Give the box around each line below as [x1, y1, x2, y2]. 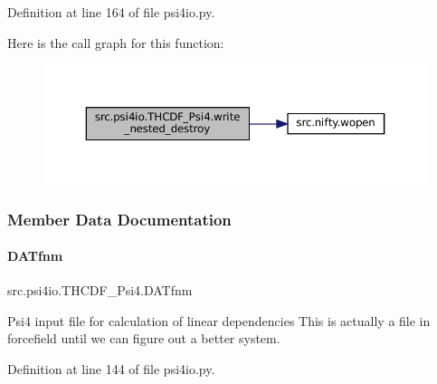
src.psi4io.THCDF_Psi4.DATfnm [7, 281, 193, 300]
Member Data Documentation [7, 207, 232, 230]
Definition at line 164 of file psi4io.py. [7, 3, 215, 21]
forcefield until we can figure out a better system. [7, 329, 280, 348]
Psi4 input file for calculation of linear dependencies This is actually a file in [7, 311, 431, 330]
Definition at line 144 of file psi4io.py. [7, 360, 215, 379]
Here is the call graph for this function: [7, 33, 224, 52]
